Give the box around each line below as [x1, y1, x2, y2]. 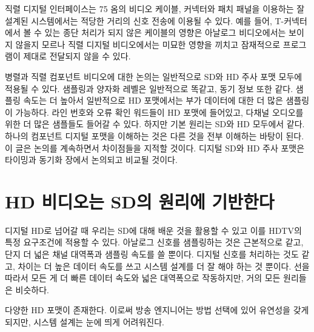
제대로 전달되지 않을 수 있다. [23, 50, 131, 62]
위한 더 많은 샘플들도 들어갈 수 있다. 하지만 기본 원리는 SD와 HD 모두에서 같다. [5, 118, 305, 130]
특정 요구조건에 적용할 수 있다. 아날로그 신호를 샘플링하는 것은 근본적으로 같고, [5, 236, 304, 248]
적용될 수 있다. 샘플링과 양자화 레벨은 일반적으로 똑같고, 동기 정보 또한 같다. [5, 82, 293, 95]
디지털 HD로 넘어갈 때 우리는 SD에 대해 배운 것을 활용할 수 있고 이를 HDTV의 [5, 224, 302, 236]
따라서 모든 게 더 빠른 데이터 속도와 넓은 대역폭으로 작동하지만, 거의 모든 [5, 271, 281, 284]
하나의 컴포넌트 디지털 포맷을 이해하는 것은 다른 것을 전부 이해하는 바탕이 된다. [5, 129, 304, 142]
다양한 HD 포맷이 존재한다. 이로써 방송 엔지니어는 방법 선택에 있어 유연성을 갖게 [5, 304, 309, 316]
